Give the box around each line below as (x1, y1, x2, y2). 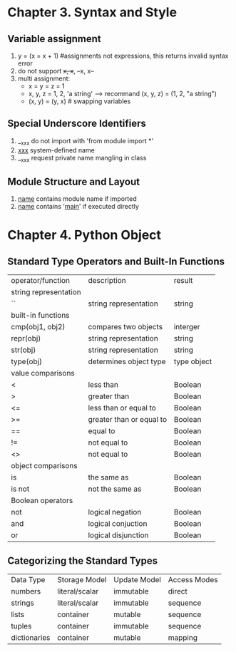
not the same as (88, 484, 142, 494)
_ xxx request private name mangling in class (17, 153, 147, 164)
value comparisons (11, 368, 75, 378)
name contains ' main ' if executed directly (17, 202, 139, 211)
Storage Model (56, 575, 107, 585)
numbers (11, 586, 41, 596)
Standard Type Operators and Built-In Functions (7, 255, 225, 267)
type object (173, 357, 212, 367)
